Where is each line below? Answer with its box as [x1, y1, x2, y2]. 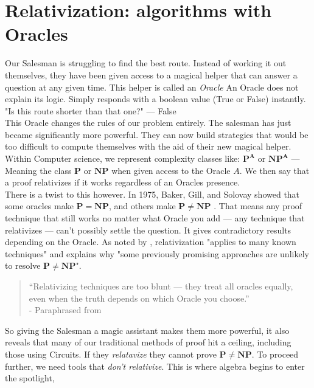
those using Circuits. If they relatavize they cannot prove [5, 347, 217, 360]
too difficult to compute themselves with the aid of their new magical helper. [5, 140, 291, 153]
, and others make [108, 199, 176, 212]
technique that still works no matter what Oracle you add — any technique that [5, 212, 305, 224]
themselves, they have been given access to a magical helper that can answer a [5, 68, 298, 81]
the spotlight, [5, 372, 55, 384]
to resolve [5, 259, 41, 272]
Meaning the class [5, 164, 72, 176]
